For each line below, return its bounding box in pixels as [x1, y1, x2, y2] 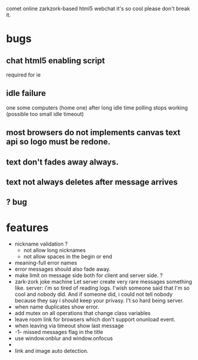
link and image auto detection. [14, 348, 89, 355]
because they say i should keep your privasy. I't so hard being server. [14, 297, 184, 304]
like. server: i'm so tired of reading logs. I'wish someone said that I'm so [14, 284, 190, 292]
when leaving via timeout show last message [14, 322, 124, 329]
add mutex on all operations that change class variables [14, 310, 151, 317]
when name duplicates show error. [14, 303, 99, 310]
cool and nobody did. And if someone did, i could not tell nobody [14, 291, 173, 298]
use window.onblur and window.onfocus [14, 335, 113, 342]
